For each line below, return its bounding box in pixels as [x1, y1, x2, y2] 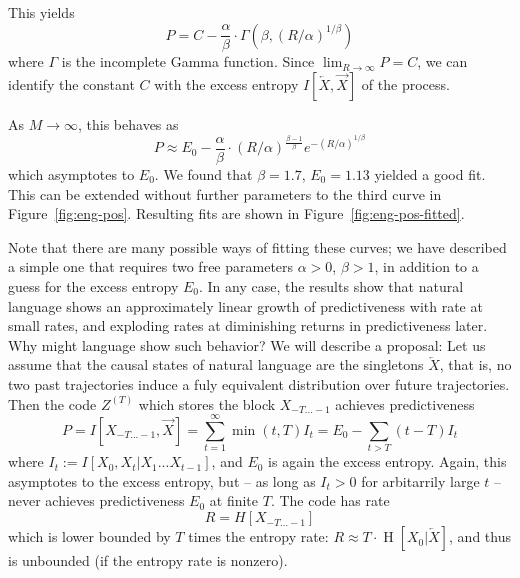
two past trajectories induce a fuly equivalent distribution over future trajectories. [8, 373, 510, 394]
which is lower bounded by [8, 526, 171, 547]
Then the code [8, 393, 97, 414]
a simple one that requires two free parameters [8, 256, 294, 277]
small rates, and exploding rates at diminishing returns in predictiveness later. [8, 315, 488, 336]
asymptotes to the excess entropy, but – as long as [8, 470, 316, 491]
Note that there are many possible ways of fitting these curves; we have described [8, 236, 507, 257]
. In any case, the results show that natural [199, 276, 464, 296]
